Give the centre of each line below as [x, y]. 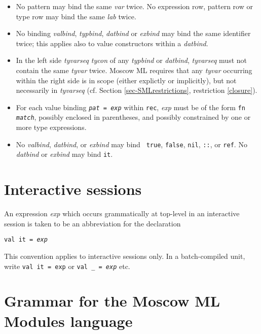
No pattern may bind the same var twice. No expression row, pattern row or [134, 6]
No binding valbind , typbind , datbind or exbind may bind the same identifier [133, 33]
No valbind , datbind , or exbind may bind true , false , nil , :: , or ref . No [132, 144]
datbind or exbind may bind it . [64, 154]
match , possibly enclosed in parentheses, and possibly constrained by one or [133, 117]
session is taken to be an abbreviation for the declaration [92, 223]
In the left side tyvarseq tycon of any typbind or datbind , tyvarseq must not [132, 60]
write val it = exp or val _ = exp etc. [67, 266]
